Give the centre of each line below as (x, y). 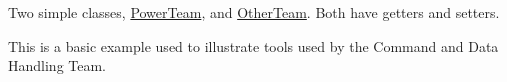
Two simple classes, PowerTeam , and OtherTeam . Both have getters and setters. (254, 12)
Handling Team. (57, 65)
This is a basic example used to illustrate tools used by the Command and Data (253, 45)
